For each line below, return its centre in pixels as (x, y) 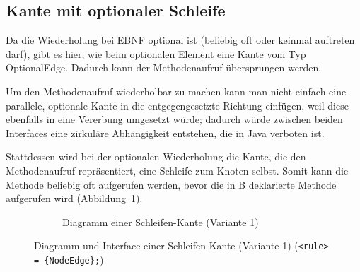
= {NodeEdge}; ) (69, 259)
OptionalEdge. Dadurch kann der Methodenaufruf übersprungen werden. (164, 67)
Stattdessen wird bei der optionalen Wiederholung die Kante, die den (156, 156)
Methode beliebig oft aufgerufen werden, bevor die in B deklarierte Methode (171, 184)
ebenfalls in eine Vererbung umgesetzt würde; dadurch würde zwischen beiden (174, 119)
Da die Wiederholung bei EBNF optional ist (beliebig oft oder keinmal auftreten (180, 40)
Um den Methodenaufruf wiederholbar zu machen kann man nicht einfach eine (176, 91)
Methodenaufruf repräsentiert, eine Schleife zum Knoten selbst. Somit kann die (177, 170)
